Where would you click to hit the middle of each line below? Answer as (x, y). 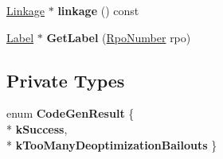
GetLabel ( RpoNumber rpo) (119, 37)
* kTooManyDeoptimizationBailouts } (112, 144)
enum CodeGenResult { (70, 113)
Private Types (66, 80)
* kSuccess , (37, 128)
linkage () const (98, 10)
